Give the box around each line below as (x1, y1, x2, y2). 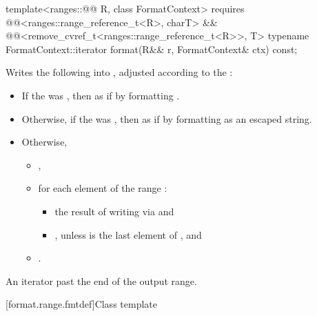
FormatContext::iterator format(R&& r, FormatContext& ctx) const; (6, 41, 298, 56)
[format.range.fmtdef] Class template (6, 297, 157, 311)
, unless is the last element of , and (54, 227, 202, 241)
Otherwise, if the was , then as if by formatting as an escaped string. (21, 111, 312, 126)
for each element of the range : (38, 181, 167, 195)
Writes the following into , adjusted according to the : (6, 65, 233, 79)
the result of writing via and (54, 204, 174, 218)
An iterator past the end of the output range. (6, 273, 197, 288)
